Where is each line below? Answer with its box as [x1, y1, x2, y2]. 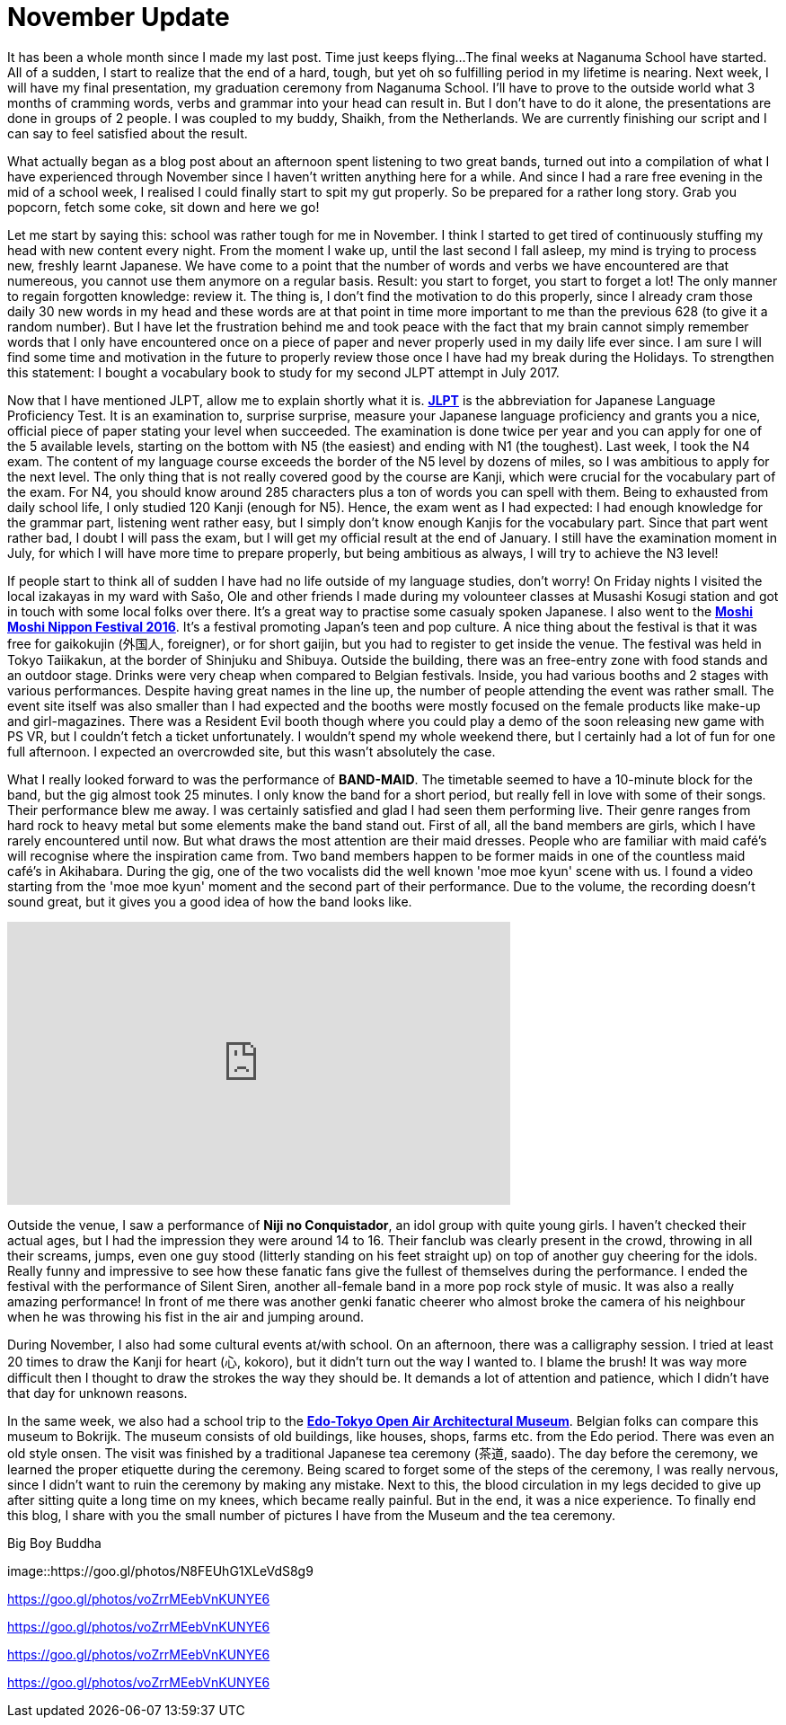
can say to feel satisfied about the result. [7, 125, 248, 141]
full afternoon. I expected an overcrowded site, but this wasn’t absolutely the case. [7, 743, 496, 759]
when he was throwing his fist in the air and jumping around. [7, 1308, 365, 1324]
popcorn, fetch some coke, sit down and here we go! [7, 199, 320, 215]
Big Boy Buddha [7, 1535, 102, 1551]
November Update [7, 2, 230, 32]
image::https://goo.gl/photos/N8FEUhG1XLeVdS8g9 [7, 1562, 314, 1579]
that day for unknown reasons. [7, 1384, 188, 1401]
